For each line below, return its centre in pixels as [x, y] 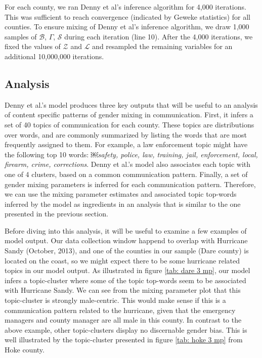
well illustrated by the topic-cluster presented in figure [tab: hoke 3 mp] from [124, 340]
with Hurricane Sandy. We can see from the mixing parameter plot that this [123, 290]
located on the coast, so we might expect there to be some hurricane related [122, 260]
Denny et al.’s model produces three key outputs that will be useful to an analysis [131, 104]
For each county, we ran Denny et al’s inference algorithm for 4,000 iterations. [125, 7]
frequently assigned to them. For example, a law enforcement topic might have [126, 144]
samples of [21, 36]
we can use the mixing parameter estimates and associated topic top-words [121, 194]
